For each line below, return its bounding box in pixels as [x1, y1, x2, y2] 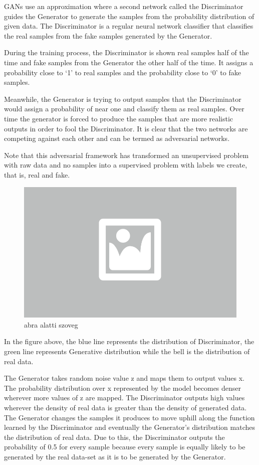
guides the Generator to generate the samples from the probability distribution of [4, 11, 254, 21]
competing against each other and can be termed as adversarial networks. [4, 133, 230, 143]
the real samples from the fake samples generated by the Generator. [4, 30, 212, 41]
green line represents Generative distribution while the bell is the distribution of [4, 346, 250, 357]
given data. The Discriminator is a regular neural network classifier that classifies [4, 21, 253, 31]
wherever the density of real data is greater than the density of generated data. [4, 402, 247, 412]
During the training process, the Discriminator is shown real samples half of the [4, 47, 249, 58]
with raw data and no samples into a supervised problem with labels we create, [4, 160, 247, 170]
